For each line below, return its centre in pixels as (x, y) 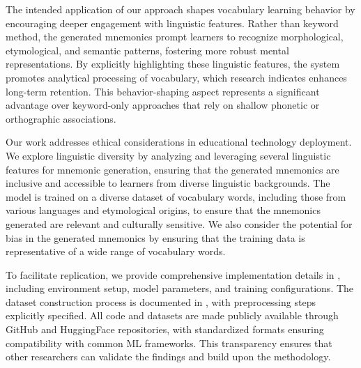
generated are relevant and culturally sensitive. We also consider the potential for (179, 223)
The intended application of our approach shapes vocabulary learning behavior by (180, 9)
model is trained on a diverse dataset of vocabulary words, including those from (176, 196)
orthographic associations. (61, 118)
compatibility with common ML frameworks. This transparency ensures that (169, 343)
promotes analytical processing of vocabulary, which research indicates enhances (176, 77)
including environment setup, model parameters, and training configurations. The (180, 288)
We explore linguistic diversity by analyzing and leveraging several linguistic (168, 155)
